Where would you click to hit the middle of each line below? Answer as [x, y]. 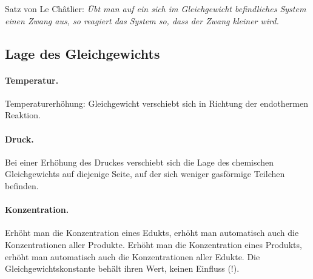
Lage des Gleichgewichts [82, 53]
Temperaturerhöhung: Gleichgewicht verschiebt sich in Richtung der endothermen [157, 103]
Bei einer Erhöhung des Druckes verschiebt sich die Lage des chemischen [140, 162]
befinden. [22, 185]
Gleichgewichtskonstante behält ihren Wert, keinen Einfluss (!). [122, 268]
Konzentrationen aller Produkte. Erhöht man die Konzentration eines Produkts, [153, 244]
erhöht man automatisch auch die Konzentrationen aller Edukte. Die [133, 256]
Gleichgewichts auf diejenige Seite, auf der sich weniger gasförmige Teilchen [145, 174]
